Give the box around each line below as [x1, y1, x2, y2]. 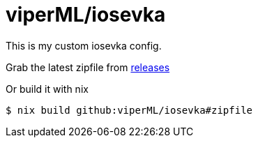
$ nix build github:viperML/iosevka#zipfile [6, 104, 253, 116]
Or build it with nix [6, 82, 89, 95]
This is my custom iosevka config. [6, 39, 162, 52]
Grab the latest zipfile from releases [6, 61, 170, 73]
